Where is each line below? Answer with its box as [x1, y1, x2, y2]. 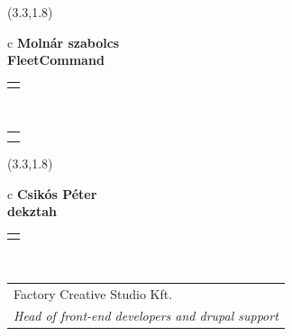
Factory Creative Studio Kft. [14, 284, 173, 303]
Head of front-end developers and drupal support [14, 306, 278, 325]
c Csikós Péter [7, 184, 97, 203]
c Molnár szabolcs [7, 32, 120, 51]
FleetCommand [7, 50, 105, 69]
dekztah [7, 202, 58, 221]
